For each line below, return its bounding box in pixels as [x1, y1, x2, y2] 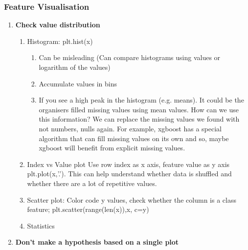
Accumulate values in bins [39, 78, 117, 88]
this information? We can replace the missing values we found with [39, 114, 240, 124]
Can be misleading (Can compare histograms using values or [39, 52, 221, 62]
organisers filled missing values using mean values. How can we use [39, 104, 239, 114]
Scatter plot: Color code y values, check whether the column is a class [27, 194, 236, 205]
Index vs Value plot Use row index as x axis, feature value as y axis [27, 159, 230, 169]
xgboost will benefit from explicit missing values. [39, 143, 185, 153]
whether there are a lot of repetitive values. [27, 178, 157, 188]
